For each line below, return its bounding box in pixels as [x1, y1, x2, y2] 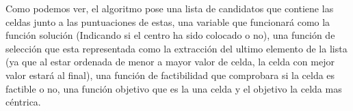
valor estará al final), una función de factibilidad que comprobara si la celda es [5, 67, 335, 82]
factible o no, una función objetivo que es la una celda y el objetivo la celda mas [5, 81, 342, 95]
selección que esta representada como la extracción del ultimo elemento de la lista [5, 41, 348, 55]
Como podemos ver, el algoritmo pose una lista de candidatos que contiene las [5, 1, 334, 15]
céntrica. [5, 95, 41, 109]
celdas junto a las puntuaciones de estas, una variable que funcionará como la [5, 14, 330, 29]
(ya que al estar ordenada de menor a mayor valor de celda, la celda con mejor [5, 54, 335, 69]
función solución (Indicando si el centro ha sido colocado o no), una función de [5, 28, 335, 42]
